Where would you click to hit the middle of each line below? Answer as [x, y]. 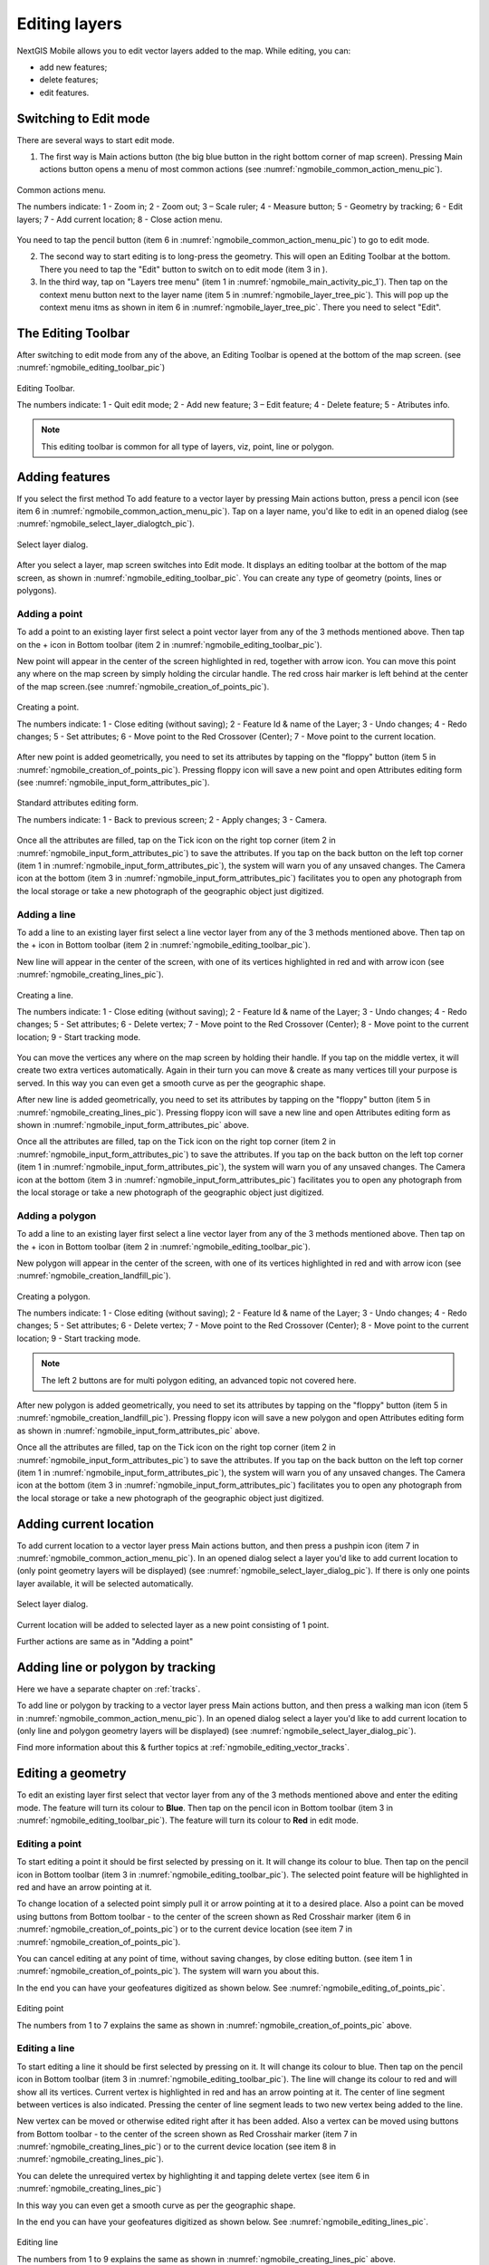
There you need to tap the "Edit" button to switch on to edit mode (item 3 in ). [183, 269]
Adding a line [46, 914]
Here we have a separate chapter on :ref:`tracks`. [109, 1689]
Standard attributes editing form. [78, 803]
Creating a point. [48, 708]
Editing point [40, 2009]
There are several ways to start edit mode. [96, 140]
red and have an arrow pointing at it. [84, 1887]
